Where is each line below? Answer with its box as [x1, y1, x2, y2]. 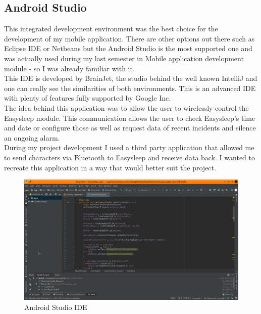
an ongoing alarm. [4, 132, 60, 143]
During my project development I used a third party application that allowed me [4, 142, 254, 153]
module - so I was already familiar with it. [4, 63, 135, 73]
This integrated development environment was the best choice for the [4, 23, 218, 34]
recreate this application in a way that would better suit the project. [4, 162, 216, 172]
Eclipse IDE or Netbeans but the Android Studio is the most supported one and [4, 43, 252, 54]
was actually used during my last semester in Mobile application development [4, 53, 244, 63]
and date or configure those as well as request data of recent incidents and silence [4, 122, 256, 133]
